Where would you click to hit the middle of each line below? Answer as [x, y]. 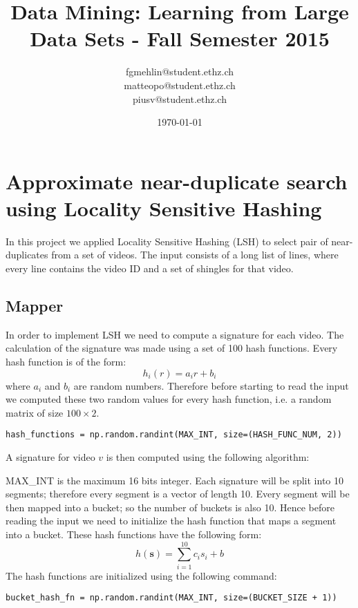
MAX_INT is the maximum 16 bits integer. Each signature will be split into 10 [175, 480]
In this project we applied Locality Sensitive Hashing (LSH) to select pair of [167, 241]
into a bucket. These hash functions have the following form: [134, 534]
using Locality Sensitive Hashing [164, 208]
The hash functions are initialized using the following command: [141, 575]
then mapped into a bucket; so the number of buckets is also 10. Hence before [170, 507]
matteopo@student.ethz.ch [180, 85]
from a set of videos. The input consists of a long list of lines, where [195, 255]
